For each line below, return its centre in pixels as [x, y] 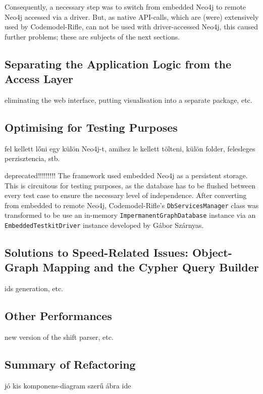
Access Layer [39, 79]
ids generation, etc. [34, 288]
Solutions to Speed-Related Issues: [96, 252]
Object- [212, 252]
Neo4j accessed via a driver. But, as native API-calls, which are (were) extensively [132, 16]
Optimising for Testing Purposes [91, 127]
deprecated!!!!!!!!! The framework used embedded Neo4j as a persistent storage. [126, 175]
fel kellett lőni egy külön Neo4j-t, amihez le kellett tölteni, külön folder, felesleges [130, 148]
